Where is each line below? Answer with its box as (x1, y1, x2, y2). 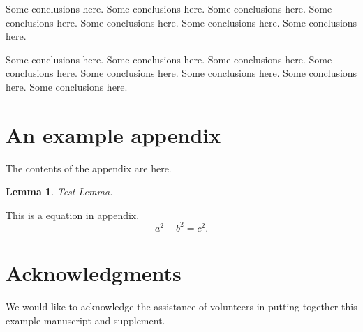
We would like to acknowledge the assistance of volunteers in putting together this (6, 299, 357, 314)
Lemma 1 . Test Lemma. (6, 184, 113, 199)
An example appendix (6, 120, 221, 149)
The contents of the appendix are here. (6, 160, 172, 175)
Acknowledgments (6, 259, 181, 287)
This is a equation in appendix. (6, 207, 140, 222)
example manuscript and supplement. (6, 312, 165, 327)
